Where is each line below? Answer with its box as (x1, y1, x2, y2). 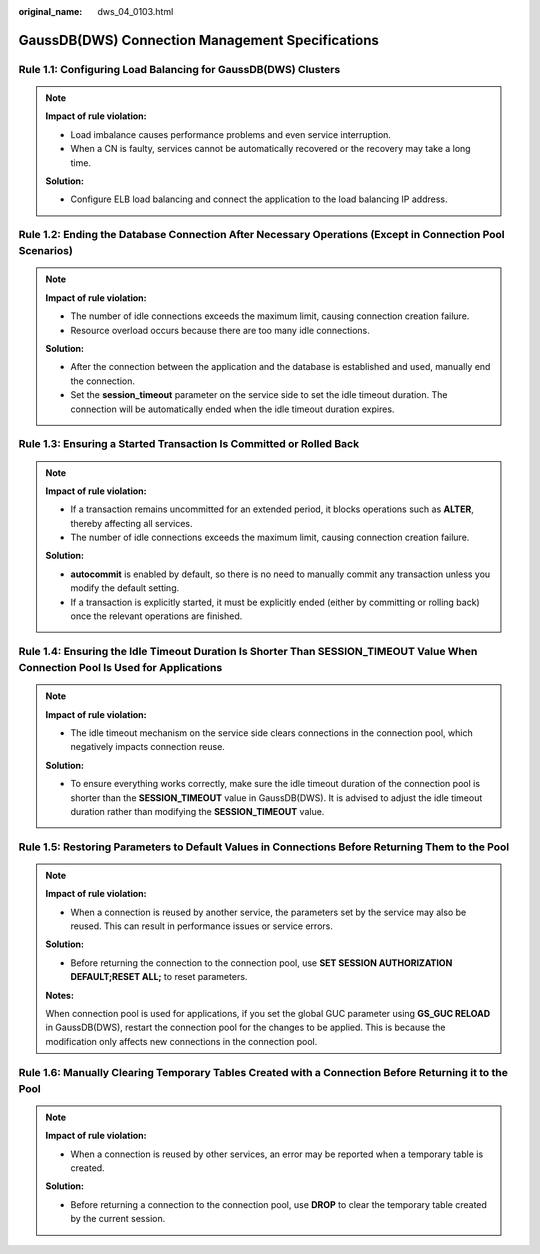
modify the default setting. (70, 582, 180, 594)
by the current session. (70, 1213, 166, 1225)
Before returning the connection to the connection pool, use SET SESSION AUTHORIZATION (70, 956, 453, 969)
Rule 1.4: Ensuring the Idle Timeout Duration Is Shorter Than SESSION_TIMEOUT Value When (18, 644, 478, 658)
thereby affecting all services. (70, 517, 193, 529)
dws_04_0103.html (97, 6, 174, 17)
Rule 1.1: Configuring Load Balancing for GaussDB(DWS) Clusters (18, 62, 341, 76)
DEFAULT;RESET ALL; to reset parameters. (70, 971, 248, 983)
